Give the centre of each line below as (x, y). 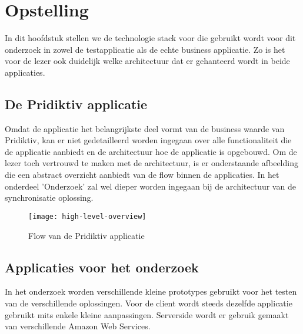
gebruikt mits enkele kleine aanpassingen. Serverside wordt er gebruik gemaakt (147, 314)
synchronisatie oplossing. (49, 198)
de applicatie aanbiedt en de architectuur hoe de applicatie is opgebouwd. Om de (151, 151)
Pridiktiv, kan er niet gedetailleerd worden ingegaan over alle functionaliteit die (148, 140)
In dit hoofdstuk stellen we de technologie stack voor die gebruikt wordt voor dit (150, 38)
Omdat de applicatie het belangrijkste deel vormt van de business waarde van (145, 128)
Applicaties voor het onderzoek (102, 267)
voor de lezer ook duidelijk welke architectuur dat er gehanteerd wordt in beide (147, 61)
